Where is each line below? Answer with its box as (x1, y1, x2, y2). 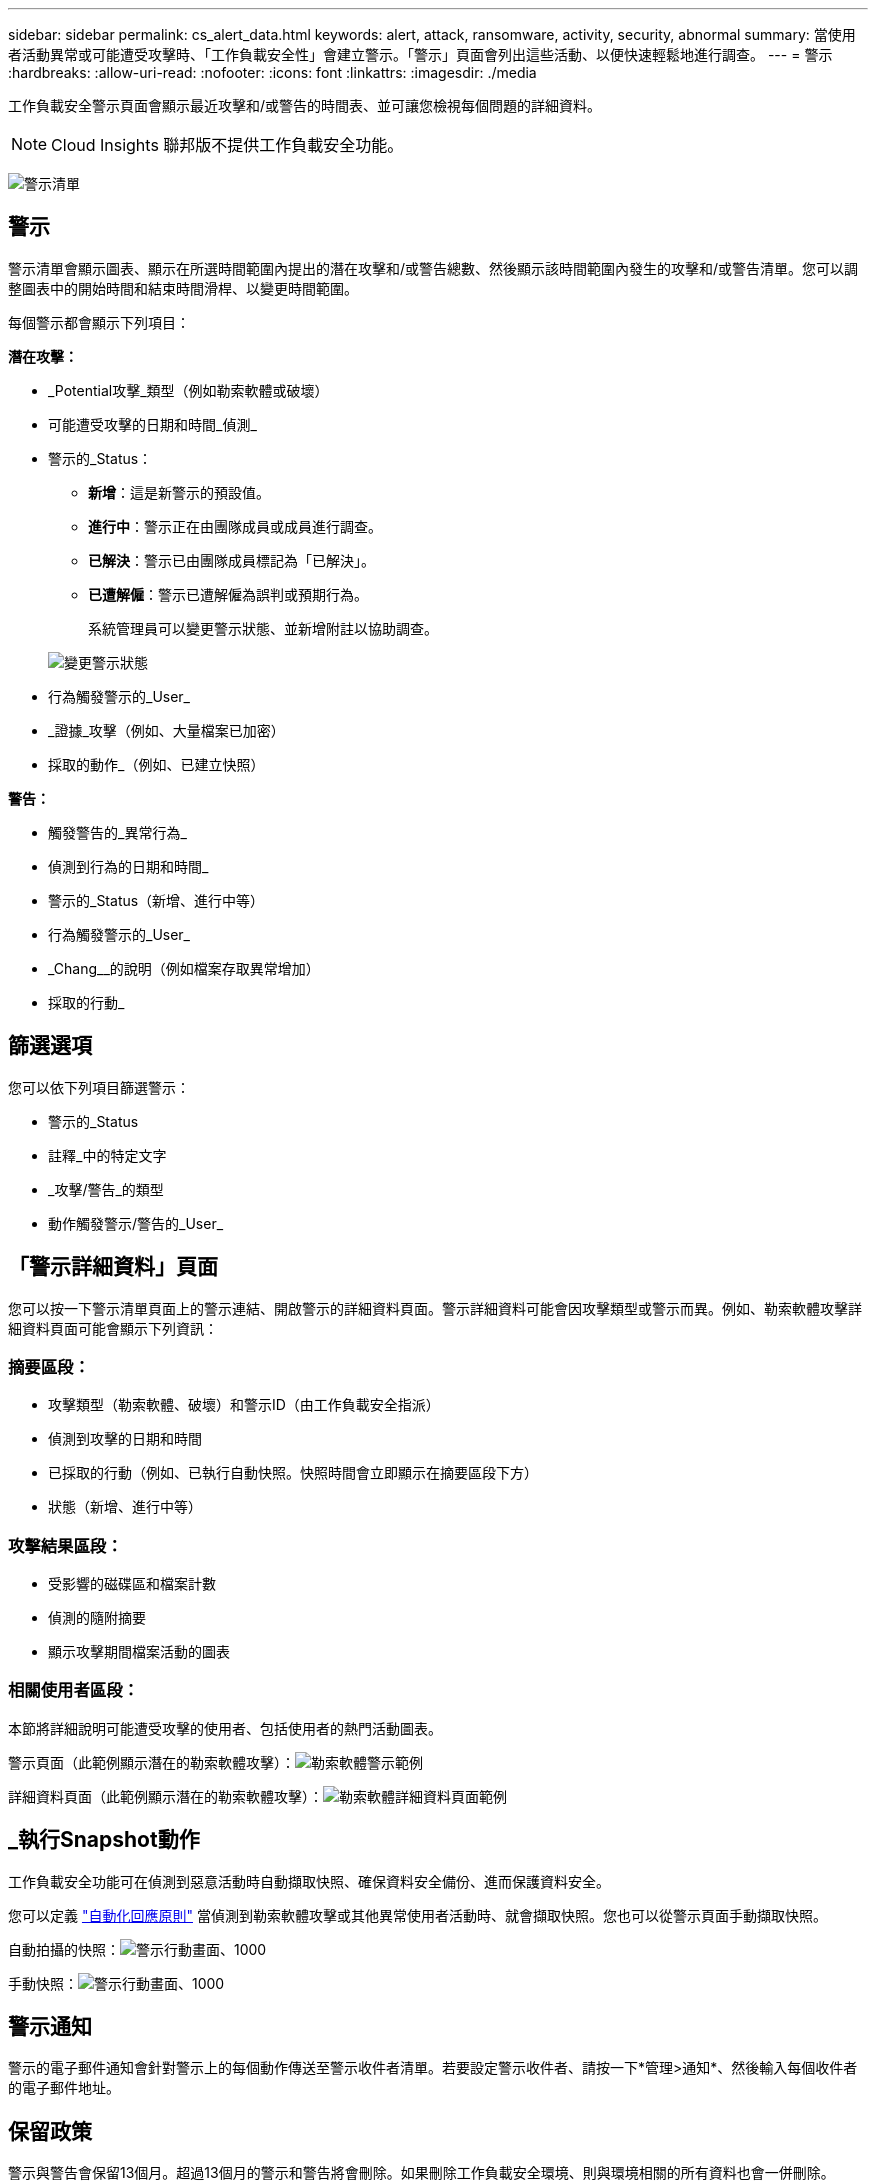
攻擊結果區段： (8, 1535, 123, 1556)
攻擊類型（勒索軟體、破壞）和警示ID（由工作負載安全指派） (48, 1396, 440, 1414)
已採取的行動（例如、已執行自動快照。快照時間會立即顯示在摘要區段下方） (48, 1464, 538, 1482)
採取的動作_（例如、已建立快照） (48, 755, 265, 773)
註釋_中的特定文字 (48, 1146, 167, 1164)
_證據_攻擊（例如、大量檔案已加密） (48, 721, 285, 739)
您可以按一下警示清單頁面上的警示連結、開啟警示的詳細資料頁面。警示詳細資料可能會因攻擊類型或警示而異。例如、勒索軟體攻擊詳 (8, 1299, 862, 1317)
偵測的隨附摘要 (48, 1609, 146, 1627)
